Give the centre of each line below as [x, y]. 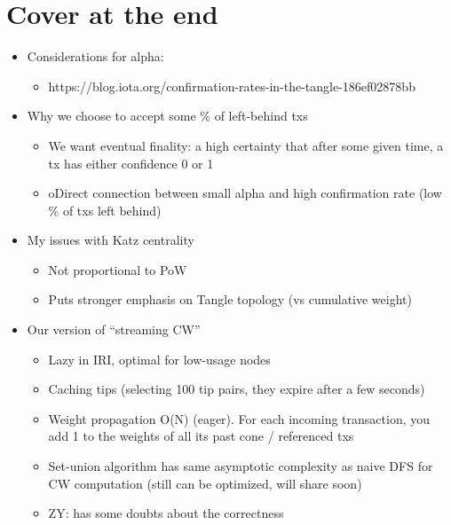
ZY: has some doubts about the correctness [166, 513]
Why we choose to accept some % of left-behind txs [167, 116]
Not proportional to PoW [118, 269]
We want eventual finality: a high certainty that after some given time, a [246, 145]
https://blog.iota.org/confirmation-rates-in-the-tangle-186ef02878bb [232, 86]
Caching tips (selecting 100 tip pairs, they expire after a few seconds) [237, 389]
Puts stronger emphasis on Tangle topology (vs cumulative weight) [230, 299]
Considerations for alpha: [95, 56]
